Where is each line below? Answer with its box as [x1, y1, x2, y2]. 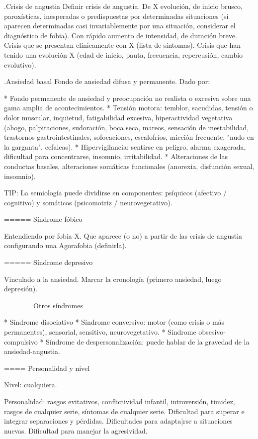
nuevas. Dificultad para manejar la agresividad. [4, 425, 148, 436]
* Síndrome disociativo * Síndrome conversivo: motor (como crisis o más [4, 317, 225, 327]
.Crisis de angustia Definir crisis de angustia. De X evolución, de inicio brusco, [4, 1, 243, 11]
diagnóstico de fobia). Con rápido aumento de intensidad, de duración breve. [4, 30, 237, 40]
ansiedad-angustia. [4, 346, 60, 356]
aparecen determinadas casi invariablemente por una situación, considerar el [4, 20, 236, 31]
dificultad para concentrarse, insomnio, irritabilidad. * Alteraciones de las [4, 151, 228, 162]
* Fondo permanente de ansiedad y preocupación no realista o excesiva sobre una [4, 92, 251, 103]
